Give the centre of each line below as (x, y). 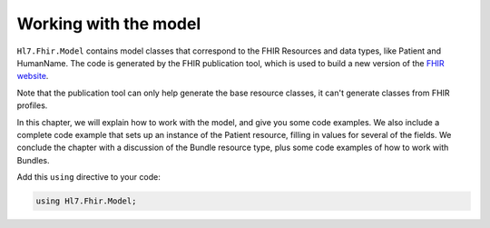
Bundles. (33, 160)
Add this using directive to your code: (88, 177)
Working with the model (109, 24)
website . (33, 76)
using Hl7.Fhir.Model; (86, 201)
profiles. (32, 105)
